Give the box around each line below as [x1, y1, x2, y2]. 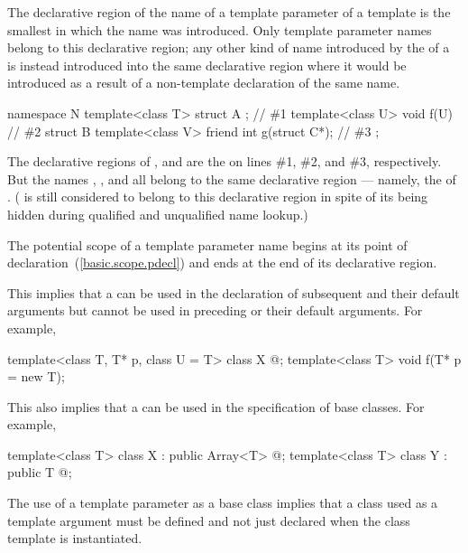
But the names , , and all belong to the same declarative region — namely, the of [7, 169, 456, 188]
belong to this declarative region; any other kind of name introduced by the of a [7, 38, 450, 57]
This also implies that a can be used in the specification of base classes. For [7, 397, 425, 416]
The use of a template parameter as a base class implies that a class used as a [7, 493, 438, 512]
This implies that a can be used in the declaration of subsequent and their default [7, 283, 460, 302]
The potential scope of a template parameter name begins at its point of [7, 235, 408, 254]
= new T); [7, 367, 65, 386]
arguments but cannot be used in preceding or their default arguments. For [7, 301, 423, 320]
